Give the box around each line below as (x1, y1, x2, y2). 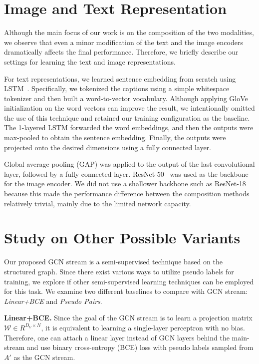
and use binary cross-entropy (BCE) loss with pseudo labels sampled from (26, 342, 254, 352)
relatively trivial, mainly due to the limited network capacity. (4, 198, 191, 208)
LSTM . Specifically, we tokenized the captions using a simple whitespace (4, 83, 230, 94)
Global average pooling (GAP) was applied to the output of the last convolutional (4, 159, 255, 169)
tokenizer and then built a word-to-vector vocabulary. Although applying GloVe (4, 93, 248, 103)
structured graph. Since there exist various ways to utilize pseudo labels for (4, 266, 234, 276)
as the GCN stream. (13, 351, 75, 362)
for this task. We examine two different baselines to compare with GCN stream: (4, 286, 248, 296)
